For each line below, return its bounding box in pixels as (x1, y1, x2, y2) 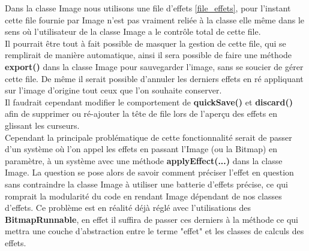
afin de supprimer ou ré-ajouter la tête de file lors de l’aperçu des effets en (5, 107, 277, 120)
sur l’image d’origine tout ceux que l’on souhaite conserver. (5, 84, 222, 96)
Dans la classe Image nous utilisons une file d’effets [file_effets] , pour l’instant (5, 2, 291, 14)
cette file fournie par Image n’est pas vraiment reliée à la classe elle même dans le (5, 13, 304, 26)
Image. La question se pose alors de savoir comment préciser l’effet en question (5, 166, 294, 179)
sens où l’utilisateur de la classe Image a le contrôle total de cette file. (5, 25, 261, 38)
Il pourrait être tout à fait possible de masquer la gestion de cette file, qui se (5, 37, 286, 49)
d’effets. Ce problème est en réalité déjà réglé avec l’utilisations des (5, 201, 251, 214)
